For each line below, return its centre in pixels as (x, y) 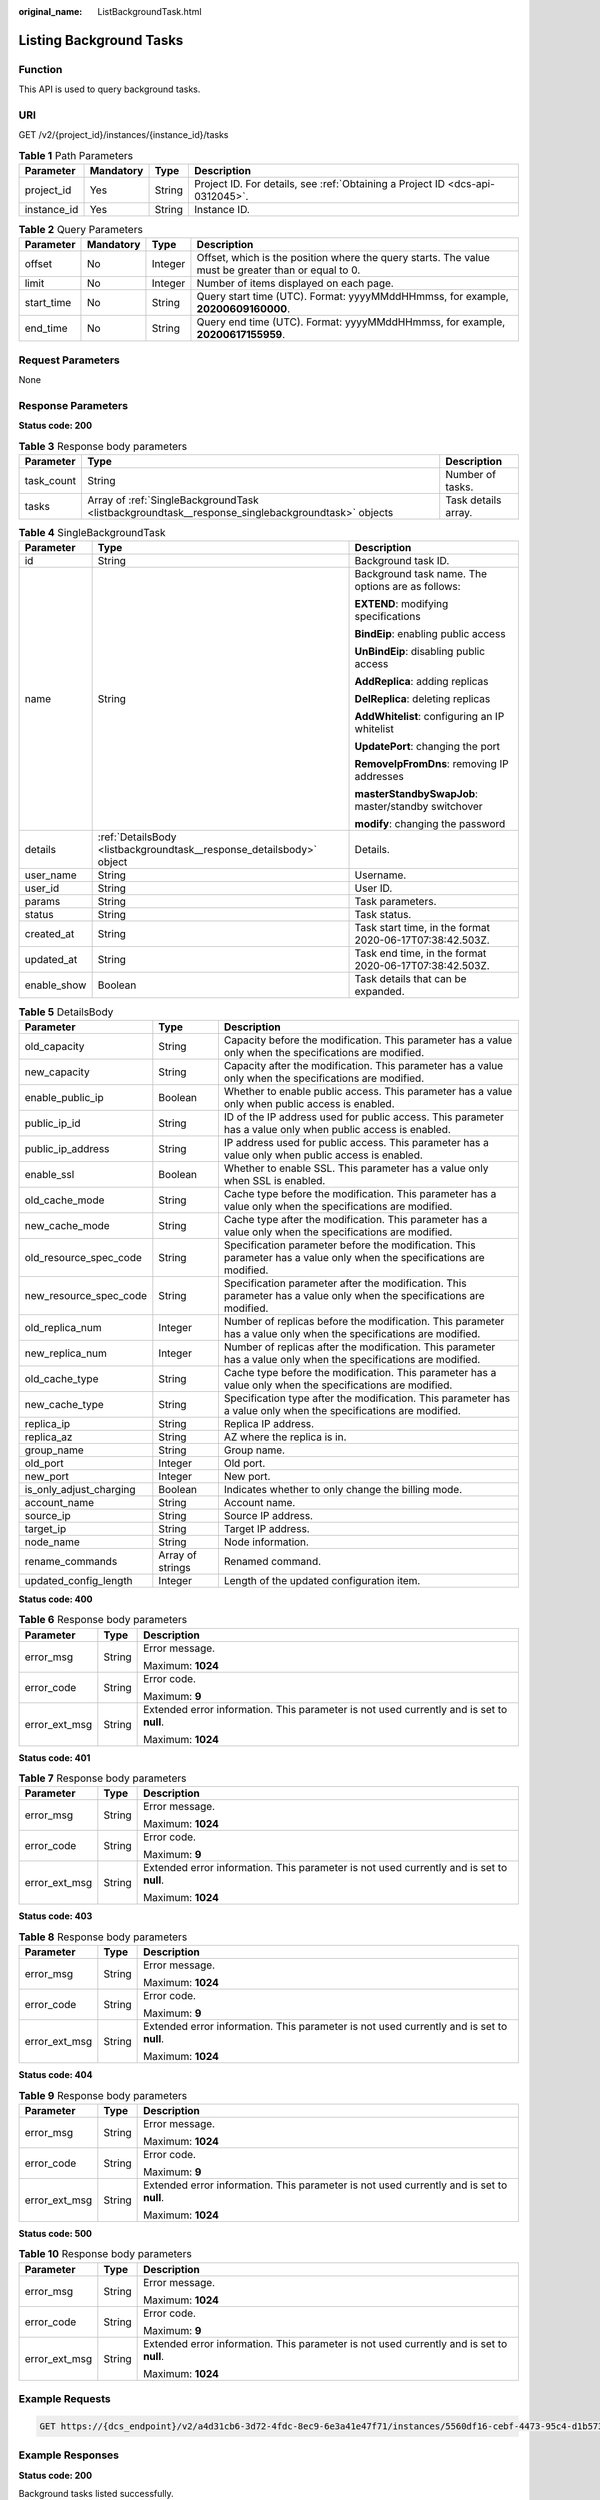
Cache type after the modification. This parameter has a (355, 1219)
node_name (52, 1542)
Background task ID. (402, 561)
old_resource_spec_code (83, 1257)
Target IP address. (266, 1528)
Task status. (383, 915)
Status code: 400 (55, 1599)
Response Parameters (73, 405)
